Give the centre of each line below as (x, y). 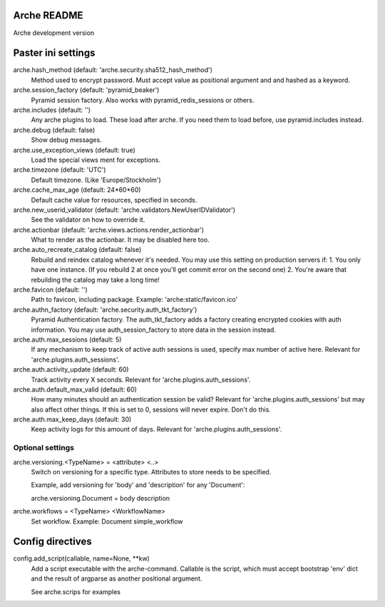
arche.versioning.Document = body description (101, 498)
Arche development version (54, 33)
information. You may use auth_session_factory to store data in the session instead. (153, 330)
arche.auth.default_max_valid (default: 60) (75, 389)
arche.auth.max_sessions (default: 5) (67, 340)
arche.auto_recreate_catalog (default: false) (77, 250)
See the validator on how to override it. (88, 220)
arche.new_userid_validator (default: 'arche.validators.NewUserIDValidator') (124, 210)
